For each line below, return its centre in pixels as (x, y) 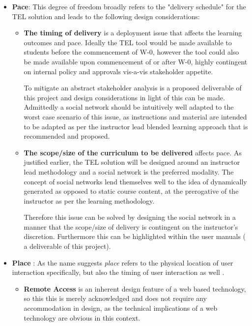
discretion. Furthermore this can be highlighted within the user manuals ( (135, 236)
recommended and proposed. (67, 136)
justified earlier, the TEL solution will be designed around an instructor (132, 162)
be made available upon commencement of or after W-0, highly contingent (136, 61)
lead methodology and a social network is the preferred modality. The (129, 171)
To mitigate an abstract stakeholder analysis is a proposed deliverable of (133, 88)
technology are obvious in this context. (82, 317)
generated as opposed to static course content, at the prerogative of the (131, 191)
